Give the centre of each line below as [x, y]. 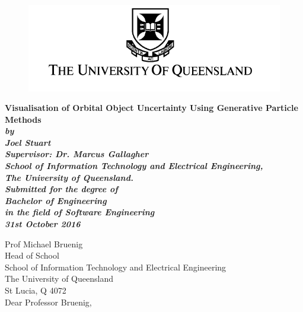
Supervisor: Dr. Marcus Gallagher [77, 154]
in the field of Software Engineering [80, 212]
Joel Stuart [28, 142]
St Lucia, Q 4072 [36, 290]
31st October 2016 [43, 224]
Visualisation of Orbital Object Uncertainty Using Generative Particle [151, 108]
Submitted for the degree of [61, 189]
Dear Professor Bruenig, [48, 302]
